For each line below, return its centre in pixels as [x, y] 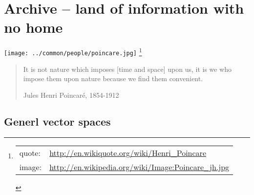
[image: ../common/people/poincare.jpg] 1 [73, 51]
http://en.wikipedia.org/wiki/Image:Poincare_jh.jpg [139, 167]
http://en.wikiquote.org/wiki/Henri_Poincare [128, 152]
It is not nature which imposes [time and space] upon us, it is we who [127, 69]
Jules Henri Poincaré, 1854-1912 [71, 95]
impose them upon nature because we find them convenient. [113, 78]
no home [33, 27]
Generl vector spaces [57, 121]
